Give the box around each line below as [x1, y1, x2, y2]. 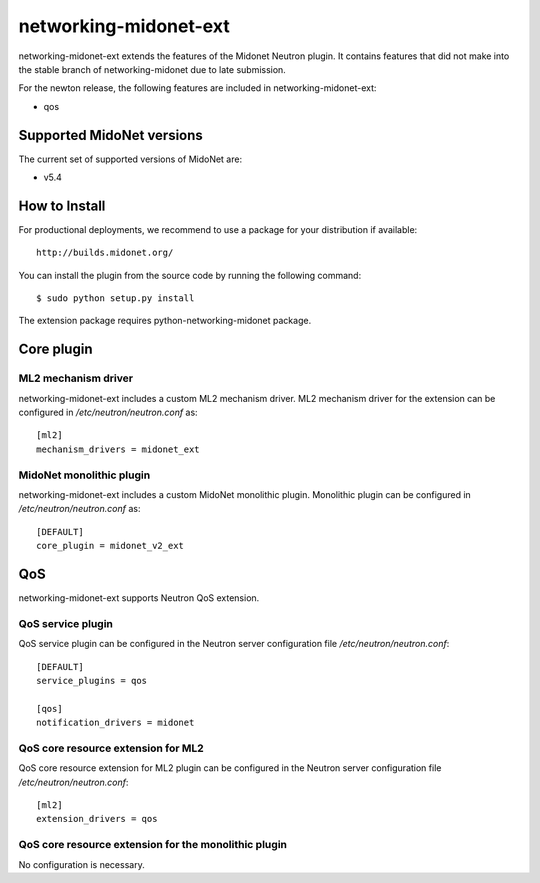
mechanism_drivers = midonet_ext [36, 443, 200, 455]
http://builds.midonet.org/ [36, 247, 174, 259]
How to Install [18, 197, 106, 214]
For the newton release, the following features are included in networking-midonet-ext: [18, 82, 377, 94]
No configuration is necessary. [18, 858, 145, 870]
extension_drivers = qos [36, 813, 158, 825]
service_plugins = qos [36, 675, 148, 686]
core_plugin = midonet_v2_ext [36, 540, 185, 552]
